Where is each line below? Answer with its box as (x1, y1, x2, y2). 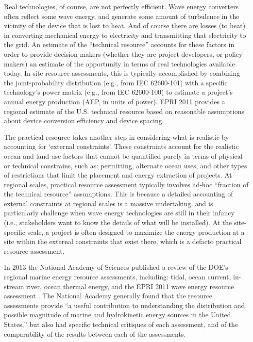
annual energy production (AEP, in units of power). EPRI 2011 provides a (4, 96, 225, 106)
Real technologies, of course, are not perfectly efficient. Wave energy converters (4, 1, 239, 11)
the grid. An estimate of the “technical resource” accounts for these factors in (4, 39, 235, 49)
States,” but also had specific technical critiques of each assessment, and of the (4, 319, 238, 329)
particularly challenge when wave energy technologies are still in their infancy (4, 208, 235, 218)
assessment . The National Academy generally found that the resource (4, 291, 213, 301)
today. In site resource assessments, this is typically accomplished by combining (4, 68, 240, 78)
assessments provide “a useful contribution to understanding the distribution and (4, 300, 245, 310)
